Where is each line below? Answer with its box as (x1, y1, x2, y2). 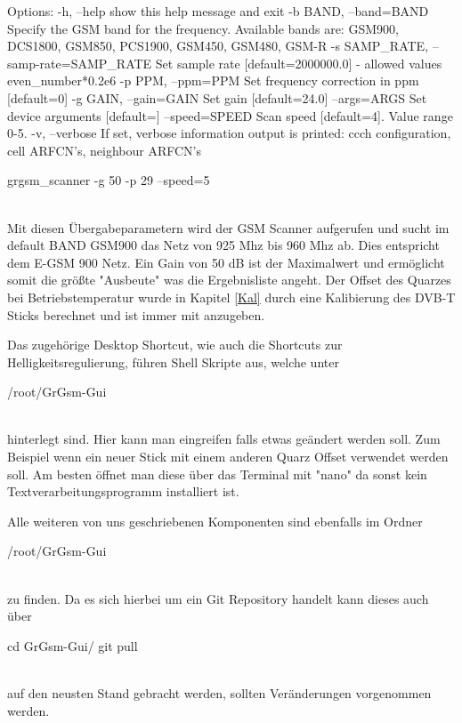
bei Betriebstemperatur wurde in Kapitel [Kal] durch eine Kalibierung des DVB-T (7, 287, 456, 306)
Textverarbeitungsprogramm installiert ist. (7, 482, 239, 501)
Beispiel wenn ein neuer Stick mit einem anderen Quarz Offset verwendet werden (7, 447, 449, 466)
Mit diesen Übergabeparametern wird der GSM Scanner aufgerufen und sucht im (7, 218, 450, 237)
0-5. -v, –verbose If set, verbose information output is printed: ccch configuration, (7, 124, 451, 142)
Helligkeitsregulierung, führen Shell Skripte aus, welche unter (7, 352, 339, 371)
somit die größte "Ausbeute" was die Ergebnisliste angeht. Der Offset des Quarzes (7, 270, 451, 289)
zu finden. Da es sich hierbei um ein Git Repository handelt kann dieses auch (7, 589, 429, 607)
